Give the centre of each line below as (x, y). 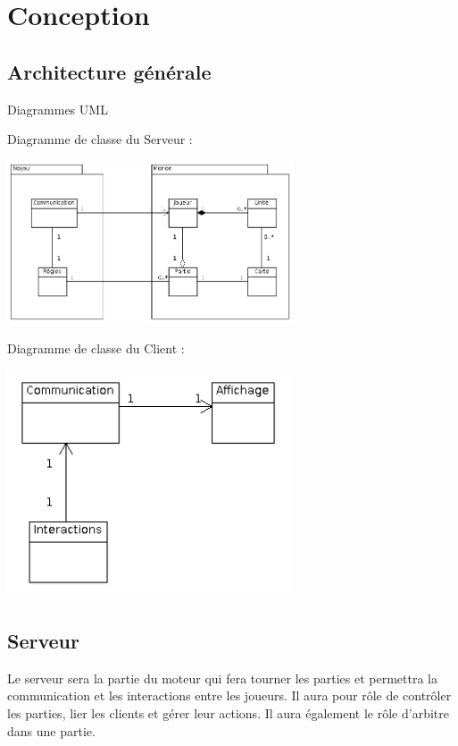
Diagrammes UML (58, 109)
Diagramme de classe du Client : (96, 348)
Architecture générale (109, 71)
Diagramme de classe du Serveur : (100, 139)
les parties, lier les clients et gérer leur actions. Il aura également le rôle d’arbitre (228, 712)
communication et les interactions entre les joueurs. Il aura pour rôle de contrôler (229, 695)
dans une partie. (51, 730)
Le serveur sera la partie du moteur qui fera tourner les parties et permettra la (222, 678)
